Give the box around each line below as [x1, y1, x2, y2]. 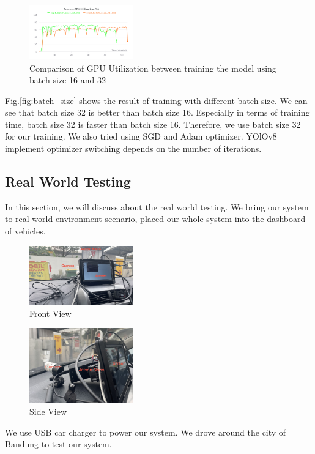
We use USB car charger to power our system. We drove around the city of [5, 425, 286, 438]
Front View [29, 307, 72, 319]
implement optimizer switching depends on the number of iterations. [5, 142, 262, 155]
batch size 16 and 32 [29, 73, 106, 86]
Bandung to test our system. [5, 437, 112, 450]
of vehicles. [5, 225, 46, 237]
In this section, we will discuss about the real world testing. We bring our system [5, 200, 309, 213]
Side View [29, 405, 67, 418]
